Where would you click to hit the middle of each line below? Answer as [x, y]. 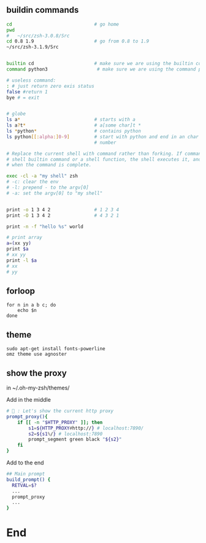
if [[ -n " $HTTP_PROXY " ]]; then [60, 422]
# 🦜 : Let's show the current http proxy [60, 411]
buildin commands [43, 10]
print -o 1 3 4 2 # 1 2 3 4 [63, 209]
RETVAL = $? [24, 485]
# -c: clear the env [33, 182]
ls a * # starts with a [71, 120]
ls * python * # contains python [74, 131]
